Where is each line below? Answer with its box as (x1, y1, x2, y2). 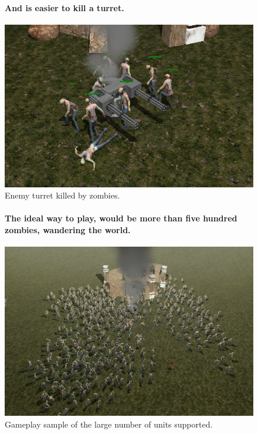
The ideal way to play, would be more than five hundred (5, 212, 237, 224)
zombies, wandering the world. (5, 223, 131, 235)
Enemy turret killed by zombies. (5, 189, 120, 201)
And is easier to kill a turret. (5, 1, 124, 14)
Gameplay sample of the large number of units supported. (5, 418, 213, 430)
